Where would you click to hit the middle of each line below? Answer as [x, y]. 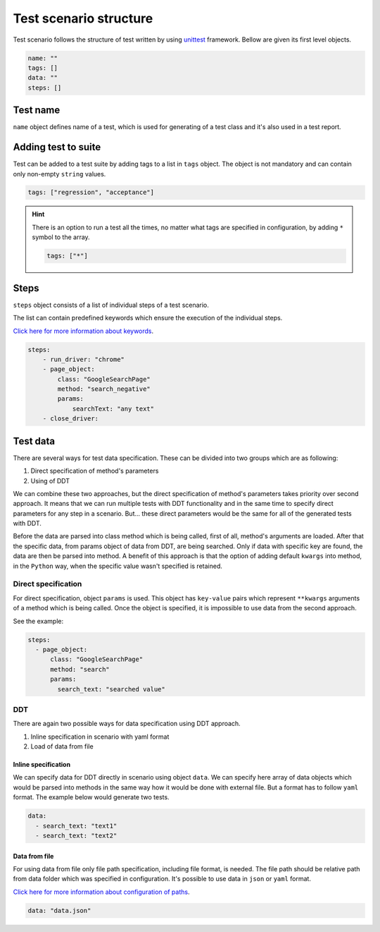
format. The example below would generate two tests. [91, 797]
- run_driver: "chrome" [83, 359]
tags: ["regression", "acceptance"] [91, 193]
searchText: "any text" [113, 408]
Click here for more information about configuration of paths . [101, 892]
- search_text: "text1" [76, 826]
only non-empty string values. [59, 174]
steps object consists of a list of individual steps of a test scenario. [111, 305]
